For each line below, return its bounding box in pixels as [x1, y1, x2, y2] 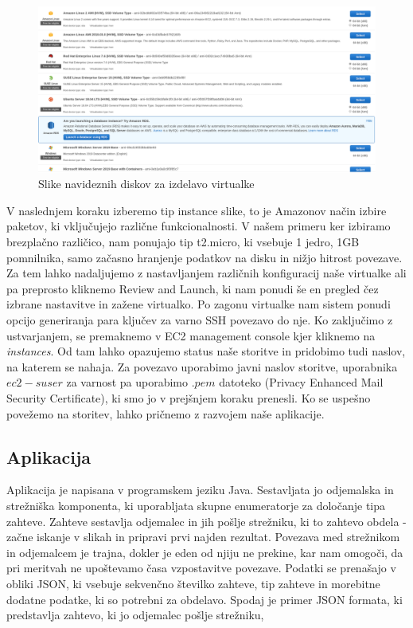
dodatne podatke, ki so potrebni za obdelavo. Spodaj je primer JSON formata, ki [6, 591, 403, 607]
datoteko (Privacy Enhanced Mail [219, 374, 384, 391]
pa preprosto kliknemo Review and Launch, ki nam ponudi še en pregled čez [6, 280, 379, 296]
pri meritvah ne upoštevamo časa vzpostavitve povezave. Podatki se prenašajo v [6, 559, 396, 576]
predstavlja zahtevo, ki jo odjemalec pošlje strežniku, [6, 606, 264, 623]
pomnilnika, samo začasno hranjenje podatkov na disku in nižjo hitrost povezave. [6, 249, 403, 265]
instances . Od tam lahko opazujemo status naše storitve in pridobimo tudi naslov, [6, 343, 406, 359]
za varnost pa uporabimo [66, 374, 189, 391]
